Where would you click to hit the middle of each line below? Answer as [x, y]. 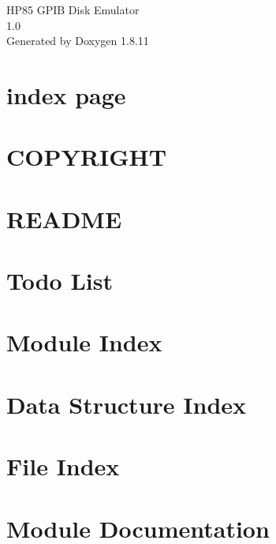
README [64, 218]
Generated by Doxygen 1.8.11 [78, 41]
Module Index [84, 342]
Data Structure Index [127, 404]
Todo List [60, 281]
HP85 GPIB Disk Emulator [73, 9]
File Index [63, 466]
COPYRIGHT [87, 157]
